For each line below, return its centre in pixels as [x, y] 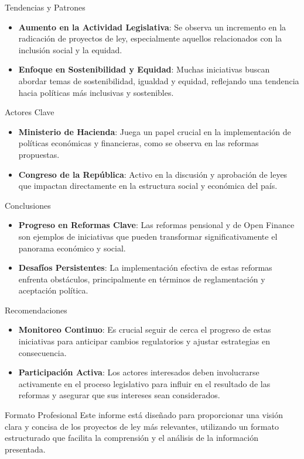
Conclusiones [28, 205]
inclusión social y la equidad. [70, 49]
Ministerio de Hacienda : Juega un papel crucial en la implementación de [155, 131]
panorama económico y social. [72, 248]
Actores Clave [30, 112]
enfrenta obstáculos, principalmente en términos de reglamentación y [142, 279]
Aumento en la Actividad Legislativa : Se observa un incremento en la [152, 27]
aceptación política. [53, 290]
